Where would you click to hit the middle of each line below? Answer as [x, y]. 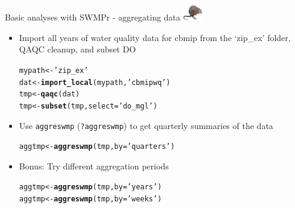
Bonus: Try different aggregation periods [94, 165]
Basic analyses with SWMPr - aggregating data [93, 17]
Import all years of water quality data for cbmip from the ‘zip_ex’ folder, [155, 37]
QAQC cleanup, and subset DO [78, 49]
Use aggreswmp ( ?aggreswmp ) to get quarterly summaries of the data [146, 125]
